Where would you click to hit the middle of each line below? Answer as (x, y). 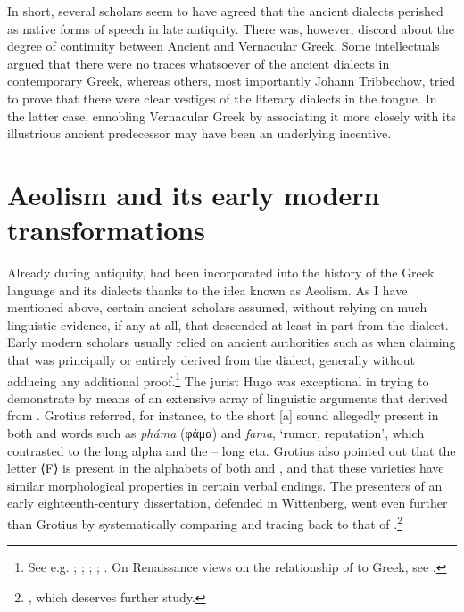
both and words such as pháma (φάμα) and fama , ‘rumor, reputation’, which (216, 433)
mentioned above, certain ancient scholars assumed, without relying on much (217, 307)
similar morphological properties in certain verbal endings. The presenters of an (225, 485)
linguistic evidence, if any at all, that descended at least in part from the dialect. (228, 324)
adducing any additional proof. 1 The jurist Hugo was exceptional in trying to (218, 379)
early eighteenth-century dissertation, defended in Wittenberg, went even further (228, 503)
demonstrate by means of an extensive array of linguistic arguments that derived (228, 397)
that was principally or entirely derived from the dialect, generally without (211, 360)
